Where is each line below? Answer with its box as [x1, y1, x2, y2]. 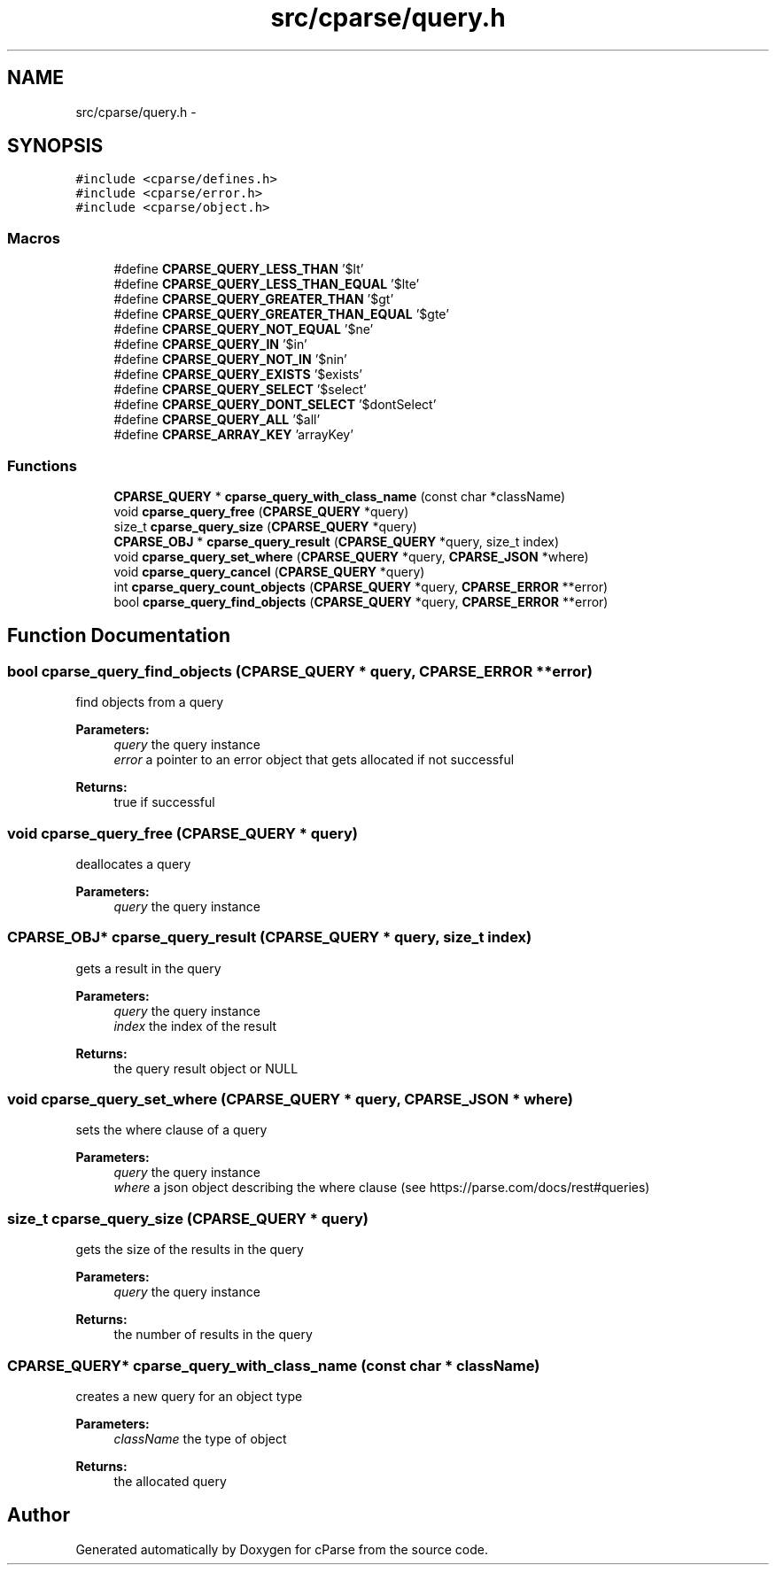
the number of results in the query [113, 1327, 313, 1343]
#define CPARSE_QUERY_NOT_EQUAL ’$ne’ [113, 321, 374, 337]
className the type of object [113, 1430, 287, 1446]
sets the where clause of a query [75, 1122, 268, 1138]
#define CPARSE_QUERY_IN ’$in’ [113, 337, 307, 352]
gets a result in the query [75, 960, 221, 976]
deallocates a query [75, 856, 191, 871]
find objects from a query [75, 694, 224, 710]
